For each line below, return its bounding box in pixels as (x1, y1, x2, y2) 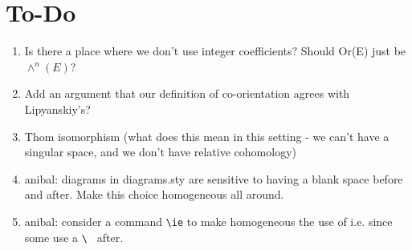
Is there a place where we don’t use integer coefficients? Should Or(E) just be (24, 42, 406, 59)
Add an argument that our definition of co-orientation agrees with (24, 85, 350, 102)
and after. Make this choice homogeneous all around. (24, 186, 284, 203)
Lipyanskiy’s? (24, 100, 91, 117)
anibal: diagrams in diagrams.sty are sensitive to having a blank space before (24, 170, 403, 187)
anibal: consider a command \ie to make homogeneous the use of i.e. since (24, 212, 393, 229)
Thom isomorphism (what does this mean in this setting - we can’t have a (24, 127, 390, 144)
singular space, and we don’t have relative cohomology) (24, 143, 296, 160)
